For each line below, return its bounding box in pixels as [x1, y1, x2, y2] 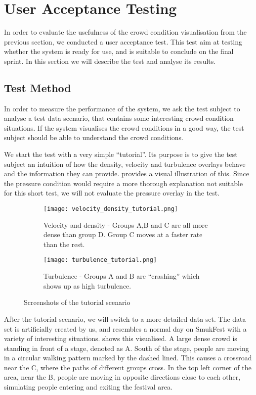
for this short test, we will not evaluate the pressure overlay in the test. [4, 188, 220, 198]
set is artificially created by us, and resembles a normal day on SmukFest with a [4, 323, 247, 334]
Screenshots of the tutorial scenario [24, 297, 130, 307]
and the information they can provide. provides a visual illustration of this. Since [4, 168, 249, 179]
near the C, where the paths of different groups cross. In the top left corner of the [4, 362, 252, 372]
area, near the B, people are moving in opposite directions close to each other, [4, 372, 241, 382]
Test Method [4, 80, 71, 95]
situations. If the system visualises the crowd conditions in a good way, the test [4, 122, 244, 133]
